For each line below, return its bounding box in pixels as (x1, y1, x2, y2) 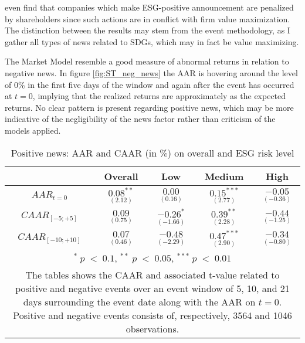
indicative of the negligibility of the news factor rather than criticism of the (5, 113, 276, 125)
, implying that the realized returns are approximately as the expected (32, 90, 286, 102)
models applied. (5, 124, 61, 136)
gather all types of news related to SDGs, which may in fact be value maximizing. (5, 35, 299, 47)
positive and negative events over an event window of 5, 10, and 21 (15, 281, 290, 296)
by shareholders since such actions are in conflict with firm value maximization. (5, 12, 290, 25)
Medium (204, 169, 244, 183)
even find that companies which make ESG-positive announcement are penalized (5, 1, 294, 13)
